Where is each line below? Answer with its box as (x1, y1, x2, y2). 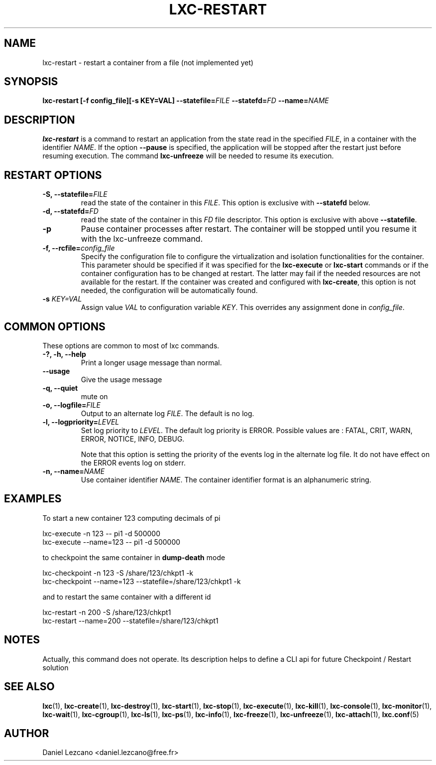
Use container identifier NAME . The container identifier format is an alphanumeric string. (81, 475, 371, 484)
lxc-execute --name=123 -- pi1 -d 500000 (42, 537, 181, 546)
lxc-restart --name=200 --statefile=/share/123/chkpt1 (42, 616, 218, 625)
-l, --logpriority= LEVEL (42, 417, 119, 426)
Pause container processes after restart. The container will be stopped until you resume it (81, 224, 417, 234)
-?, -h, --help (42, 349, 86, 358)
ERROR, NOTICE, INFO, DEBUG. (81, 434, 185, 443)
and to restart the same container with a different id (42, 592, 211, 601)
